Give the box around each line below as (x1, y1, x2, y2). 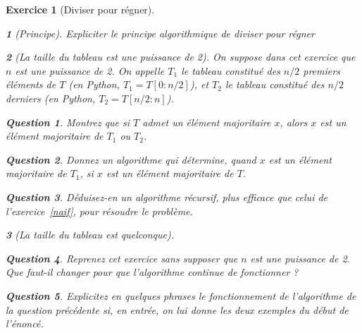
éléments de (6, 77, 56, 92)
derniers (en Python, (6, 90, 96, 105)
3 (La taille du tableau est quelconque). (6, 227, 174, 242)
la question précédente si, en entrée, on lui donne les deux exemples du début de (6, 302, 349, 317)
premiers (303, 63, 340, 78)
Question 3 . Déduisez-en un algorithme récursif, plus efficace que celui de (6, 189, 328, 204)
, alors (280, 114, 308, 129)
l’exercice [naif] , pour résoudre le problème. (6, 203, 193, 218)
